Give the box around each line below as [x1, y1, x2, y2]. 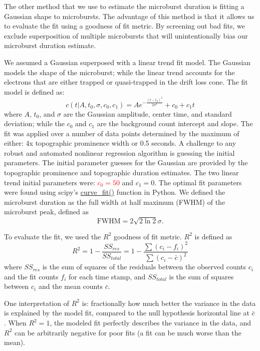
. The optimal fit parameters [154, 177, 242, 187]
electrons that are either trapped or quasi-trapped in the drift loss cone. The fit [4, 77, 248, 87]
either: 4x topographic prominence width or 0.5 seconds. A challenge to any [4, 138, 236, 148]
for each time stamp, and [68, 271, 146, 281]
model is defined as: [4, 86, 65, 97]
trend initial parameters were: [4, 177, 95, 187]
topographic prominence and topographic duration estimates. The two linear [4, 167, 239, 178]
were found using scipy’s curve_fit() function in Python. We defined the [4, 187, 225, 197]
